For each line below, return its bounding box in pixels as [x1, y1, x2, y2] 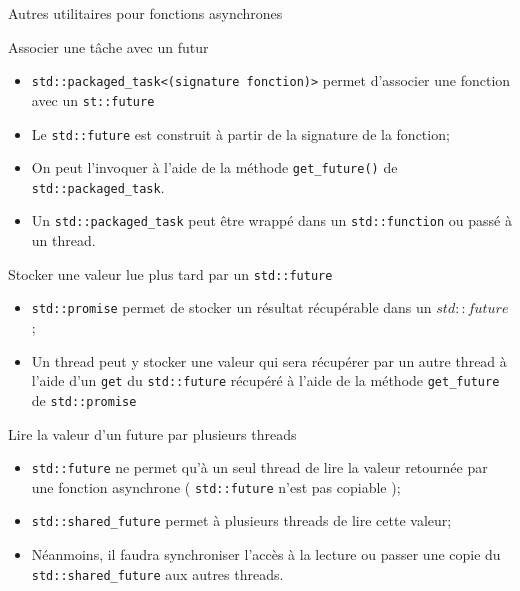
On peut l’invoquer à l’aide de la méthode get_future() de [31, 157, 398, 178]
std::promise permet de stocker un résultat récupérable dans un [31, 297, 432, 318]
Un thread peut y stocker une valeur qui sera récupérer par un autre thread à [31, 350, 507, 371]
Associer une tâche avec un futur [8, 36, 209, 57]
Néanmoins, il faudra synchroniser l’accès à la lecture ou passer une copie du [31, 544, 501, 565]
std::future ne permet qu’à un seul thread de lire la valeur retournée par [31, 457, 488, 478]
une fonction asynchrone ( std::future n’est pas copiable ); [31, 476, 401, 497]
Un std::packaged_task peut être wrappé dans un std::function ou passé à [31, 210, 512, 231]
